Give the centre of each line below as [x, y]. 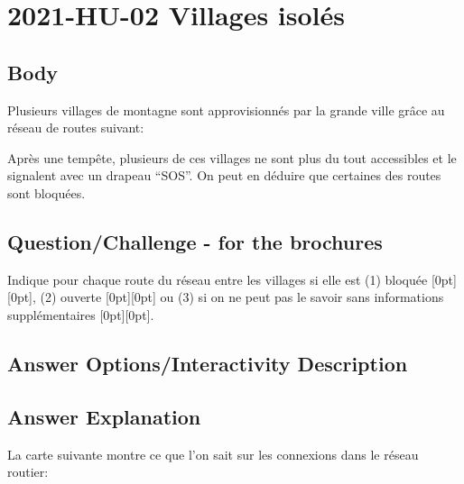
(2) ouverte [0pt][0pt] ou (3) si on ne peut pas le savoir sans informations [242, 297]
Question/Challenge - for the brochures [195, 241]
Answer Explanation [104, 416]
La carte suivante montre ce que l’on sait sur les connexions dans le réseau [213, 454]
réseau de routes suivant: [76, 128]
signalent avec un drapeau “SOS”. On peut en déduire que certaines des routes [224, 175]
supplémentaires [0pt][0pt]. [81, 314]
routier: [28, 472]
